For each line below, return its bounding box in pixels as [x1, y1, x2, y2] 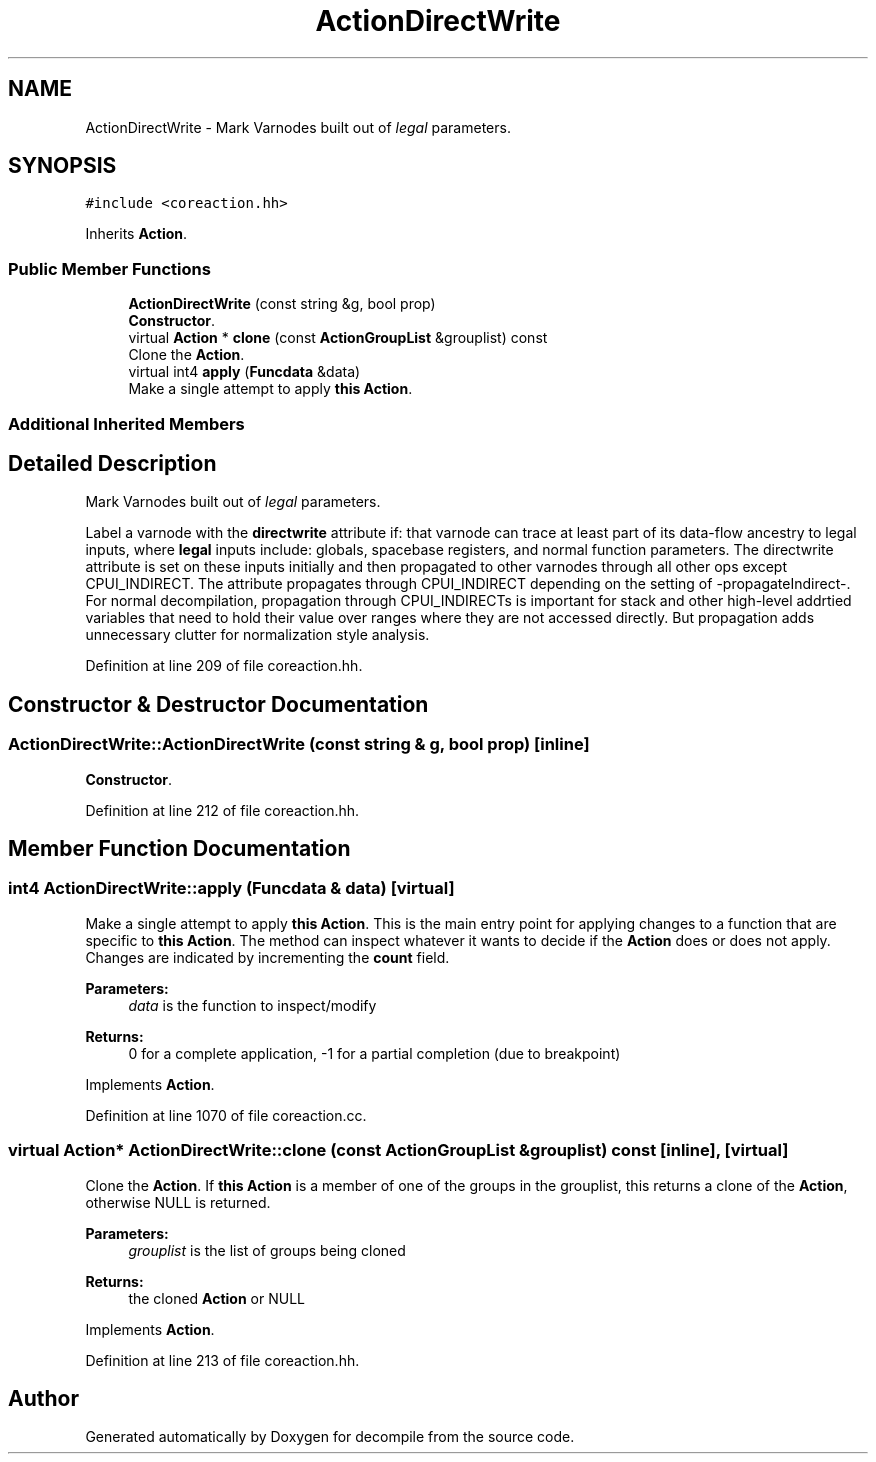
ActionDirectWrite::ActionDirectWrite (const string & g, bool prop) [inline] [8, 734, 590, 755]
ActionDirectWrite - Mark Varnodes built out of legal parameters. [85, 118, 511, 136]
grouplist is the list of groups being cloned [128, 1241, 406, 1259]
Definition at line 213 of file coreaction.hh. [85, 1351, 360, 1369]
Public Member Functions [8, 258, 211, 279]
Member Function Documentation [8, 836, 351, 862]
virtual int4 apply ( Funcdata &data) [128, 363, 361, 381]
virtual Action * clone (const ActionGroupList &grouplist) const [128, 329, 548, 347]
